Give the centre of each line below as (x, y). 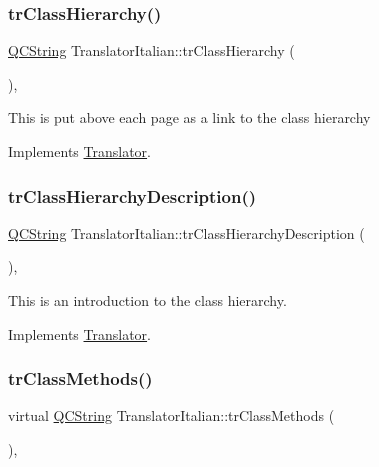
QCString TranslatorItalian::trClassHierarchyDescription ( (186, 232)
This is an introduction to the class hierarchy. (147, 300)
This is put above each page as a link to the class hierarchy (189, 117)
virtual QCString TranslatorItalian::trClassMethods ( (171, 415)
